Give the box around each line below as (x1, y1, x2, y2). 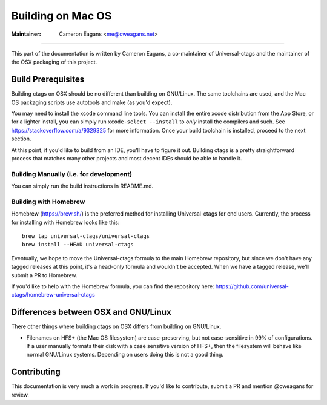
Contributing (11, 367, 61, 377)
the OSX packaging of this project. (11, 58, 97, 66)
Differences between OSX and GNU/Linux (11, 307, 172, 317)
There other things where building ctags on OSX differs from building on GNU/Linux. (11, 323, 222, 330)
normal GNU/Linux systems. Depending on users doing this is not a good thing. (26, 351, 224, 358)
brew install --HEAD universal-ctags (22, 241, 134, 248)
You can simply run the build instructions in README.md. (11, 182, 154, 190)
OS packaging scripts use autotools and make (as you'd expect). (11, 99, 173, 106)
